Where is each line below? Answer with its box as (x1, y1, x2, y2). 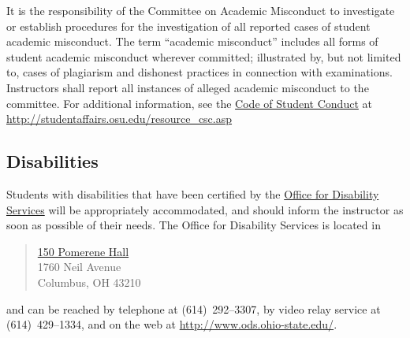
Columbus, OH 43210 (37, 273, 141, 290)
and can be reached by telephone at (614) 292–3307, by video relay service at (6, 300, 381, 317)
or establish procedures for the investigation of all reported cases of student (6, 17, 371, 34)
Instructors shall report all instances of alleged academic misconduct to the (6, 79, 369, 95)
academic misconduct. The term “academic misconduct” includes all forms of (6, 33, 378, 50)
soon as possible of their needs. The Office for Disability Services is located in (6, 217, 381, 233)
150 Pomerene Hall (37, 243, 129, 259)
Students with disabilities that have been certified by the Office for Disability (6, 185, 379, 202)
